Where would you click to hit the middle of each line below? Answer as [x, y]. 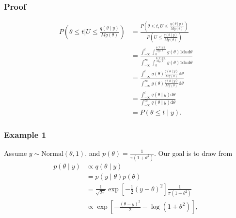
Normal [52, 154]
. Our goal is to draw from [193, 153]
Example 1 [25, 135]
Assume [16, 153]
